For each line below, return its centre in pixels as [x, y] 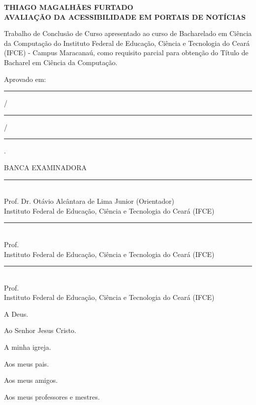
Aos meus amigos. [31, 380]
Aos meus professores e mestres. [52, 396]
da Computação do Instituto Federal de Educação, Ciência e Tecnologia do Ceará [127, 43]
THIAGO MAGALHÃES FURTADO [69, 7]
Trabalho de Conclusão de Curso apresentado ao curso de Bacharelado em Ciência [128, 33]
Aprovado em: [25, 79]
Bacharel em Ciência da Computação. [61, 62]
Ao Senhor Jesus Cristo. [40, 330]
